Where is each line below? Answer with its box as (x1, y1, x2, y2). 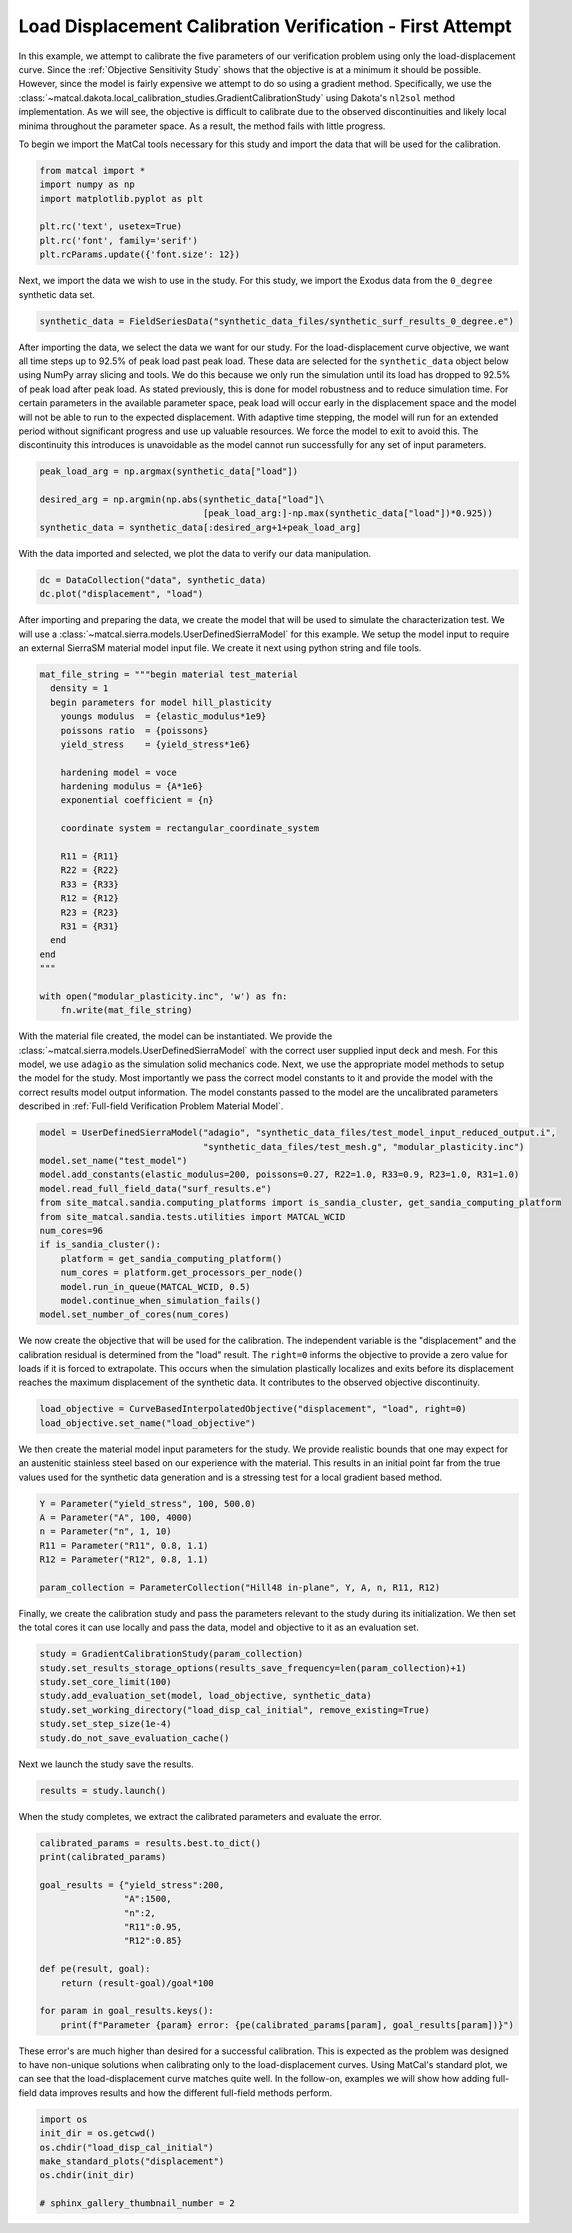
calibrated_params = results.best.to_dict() (39, 1837, 262, 1849)
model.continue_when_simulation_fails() (60, 1295, 262, 1306)
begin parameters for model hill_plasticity (50, 696, 272, 708)
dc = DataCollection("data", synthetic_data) (39, 574, 267, 585)
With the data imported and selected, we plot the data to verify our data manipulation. (18, 547, 372, 559)
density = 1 (50, 683, 109, 694)
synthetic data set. (18, 288, 95, 300)
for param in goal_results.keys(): (39, 2005, 214, 2017)
